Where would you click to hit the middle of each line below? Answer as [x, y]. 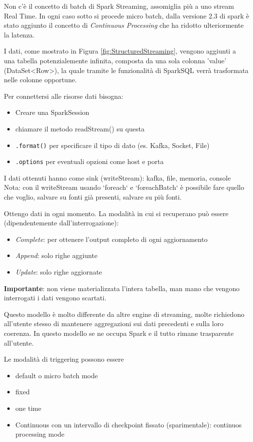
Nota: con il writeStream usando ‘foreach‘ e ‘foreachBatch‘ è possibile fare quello [124, 187]
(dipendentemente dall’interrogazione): [61, 223]
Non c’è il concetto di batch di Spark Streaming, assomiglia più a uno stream [119, 6]
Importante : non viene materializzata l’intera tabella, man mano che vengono [122, 288]
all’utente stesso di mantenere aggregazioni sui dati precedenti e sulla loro [114, 323]
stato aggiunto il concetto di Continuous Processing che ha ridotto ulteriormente [124, 25]
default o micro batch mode [57, 375]
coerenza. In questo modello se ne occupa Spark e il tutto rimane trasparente [119, 333]
